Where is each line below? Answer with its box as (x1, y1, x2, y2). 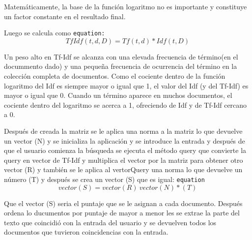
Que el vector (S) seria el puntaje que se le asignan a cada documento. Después (4, 198, 243, 208)
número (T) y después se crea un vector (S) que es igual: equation (4, 174, 205, 184)
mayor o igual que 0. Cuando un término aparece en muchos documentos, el (4, 90, 232, 100)
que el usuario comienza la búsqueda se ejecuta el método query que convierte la (4, 145, 247, 155)
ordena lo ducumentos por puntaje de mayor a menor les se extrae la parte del (4, 208, 240, 218)
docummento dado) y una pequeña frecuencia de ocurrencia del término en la (4, 61, 237, 71)
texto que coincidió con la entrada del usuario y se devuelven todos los (4, 217, 217, 227)
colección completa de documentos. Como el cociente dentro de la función (4, 71, 225, 81)
